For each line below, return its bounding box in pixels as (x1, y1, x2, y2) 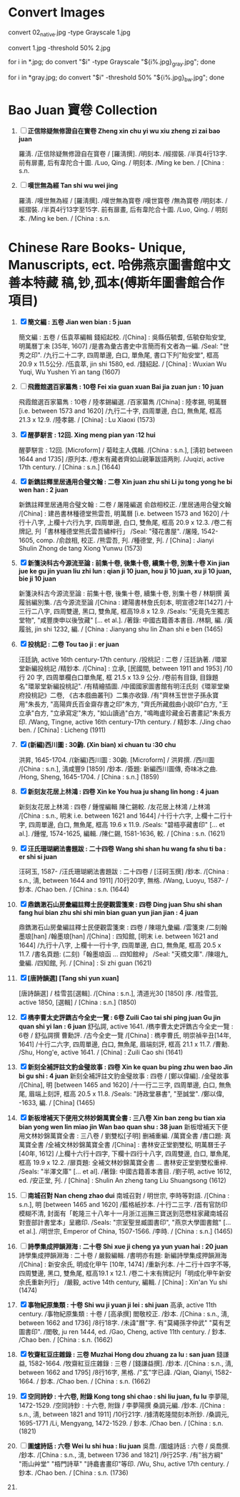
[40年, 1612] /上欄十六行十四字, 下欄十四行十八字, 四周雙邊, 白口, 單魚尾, (18, 1149, 231, 1158)
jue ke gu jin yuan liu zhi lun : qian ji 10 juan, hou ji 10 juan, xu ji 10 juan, (18, 567, 231, 576)
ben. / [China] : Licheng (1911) (18, 726, 106, 734)
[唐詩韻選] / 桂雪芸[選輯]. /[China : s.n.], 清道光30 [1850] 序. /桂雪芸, (18, 989, 219, 998)
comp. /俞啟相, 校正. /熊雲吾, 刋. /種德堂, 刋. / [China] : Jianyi (36, 536, 214, 545)
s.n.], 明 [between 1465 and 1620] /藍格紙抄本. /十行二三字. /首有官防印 (18, 1201, 228, 1209)
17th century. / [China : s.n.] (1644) (18, 463, 121, 471)
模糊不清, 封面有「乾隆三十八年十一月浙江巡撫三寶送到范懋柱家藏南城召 (18, 1209, 229, 1218)
